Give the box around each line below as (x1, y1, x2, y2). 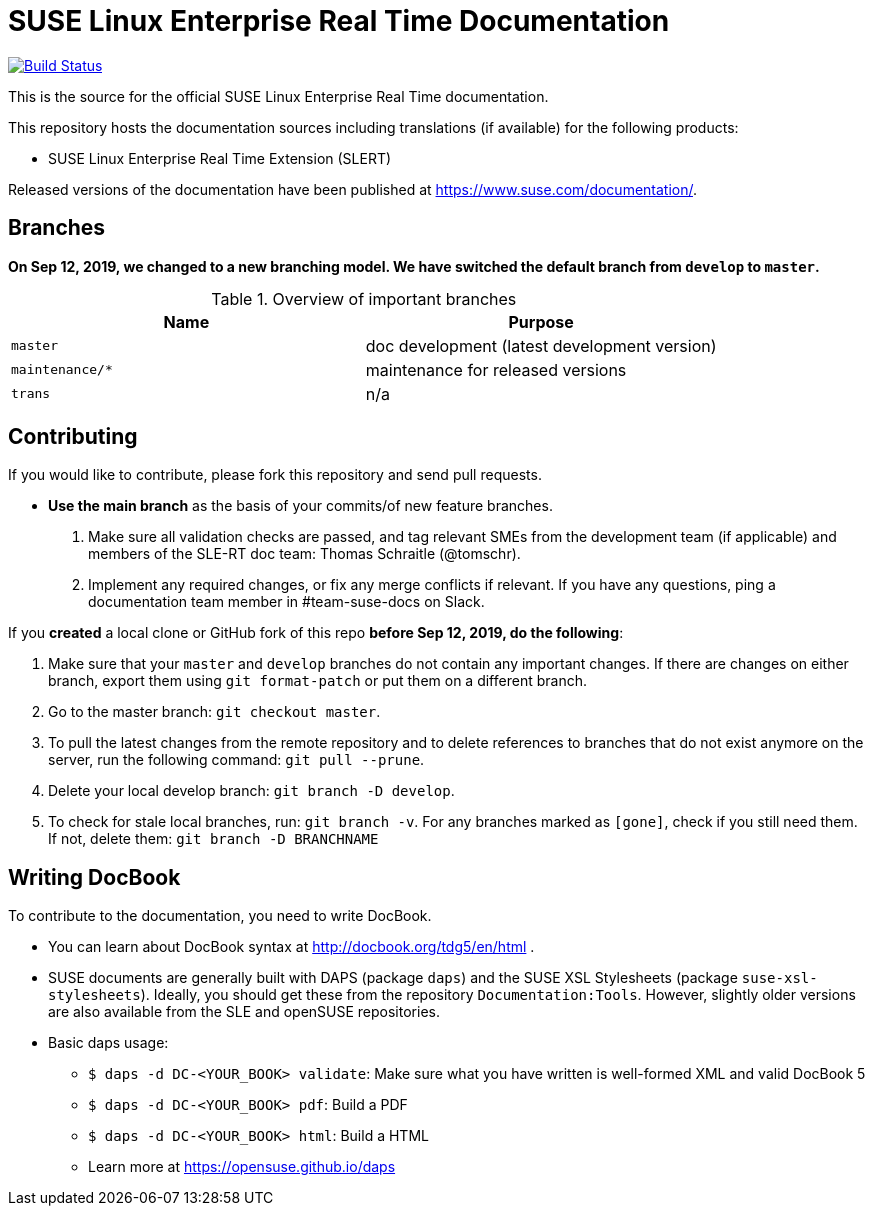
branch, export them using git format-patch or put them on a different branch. (48, 672, 587, 690)
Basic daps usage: (48, 1034, 169, 1052)
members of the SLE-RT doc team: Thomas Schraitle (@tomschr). (88, 545, 521, 563)
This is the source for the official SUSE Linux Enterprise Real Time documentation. (8, 87, 549, 105)
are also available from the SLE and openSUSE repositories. (48, 1003, 440, 1021)
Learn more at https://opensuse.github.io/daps (88, 1158, 396, 1176)
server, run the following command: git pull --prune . (48, 751, 425, 769)
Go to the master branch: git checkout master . (48, 703, 381, 721)
